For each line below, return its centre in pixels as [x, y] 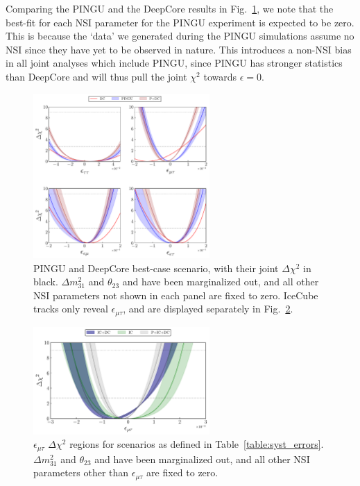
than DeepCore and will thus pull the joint [96, 76]
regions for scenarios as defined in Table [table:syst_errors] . [197, 444]
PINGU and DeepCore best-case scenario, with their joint [156, 268]
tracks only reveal [71, 309]
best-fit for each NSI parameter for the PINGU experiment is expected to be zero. [180, 22]
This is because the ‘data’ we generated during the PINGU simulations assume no [180, 36]
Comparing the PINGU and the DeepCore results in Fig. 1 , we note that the [170, 8]
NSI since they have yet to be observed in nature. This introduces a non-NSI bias [179, 49]
